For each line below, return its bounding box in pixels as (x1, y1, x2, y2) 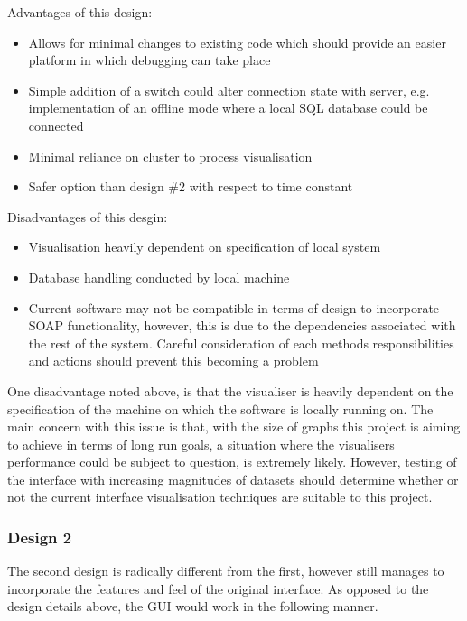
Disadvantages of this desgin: (7, 207, 168, 226)
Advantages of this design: (7, 3, 153, 21)
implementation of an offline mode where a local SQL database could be (28, 98, 428, 117)
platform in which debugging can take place (28, 51, 271, 70)
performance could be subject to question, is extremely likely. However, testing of (7, 452, 457, 471)
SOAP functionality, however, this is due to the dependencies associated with (28, 316, 456, 335)
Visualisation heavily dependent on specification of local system (28, 237, 381, 256)
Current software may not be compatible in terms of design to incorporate (28, 298, 440, 317)
